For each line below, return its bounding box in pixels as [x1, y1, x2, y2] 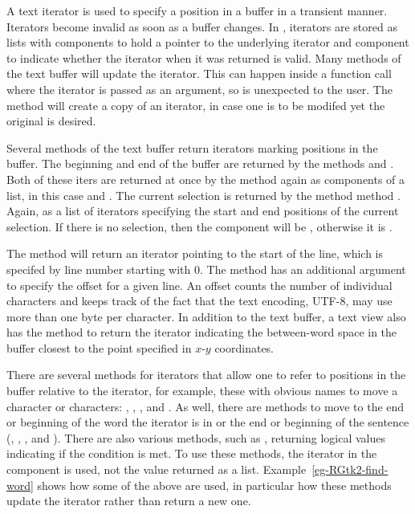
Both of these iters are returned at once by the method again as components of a [6, 170, 405, 187]
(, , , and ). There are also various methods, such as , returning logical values [6, 429, 385, 446]
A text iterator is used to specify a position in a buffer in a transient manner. [6, 2, 388, 18]
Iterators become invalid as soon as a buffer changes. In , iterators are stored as [6, 18, 397, 35]
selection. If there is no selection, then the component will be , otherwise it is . [6, 218, 393, 235]
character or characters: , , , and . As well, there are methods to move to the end [6, 398, 405, 414]
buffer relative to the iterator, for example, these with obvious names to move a [6, 382, 398, 399]
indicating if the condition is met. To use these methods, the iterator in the [6, 445, 377, 462]
